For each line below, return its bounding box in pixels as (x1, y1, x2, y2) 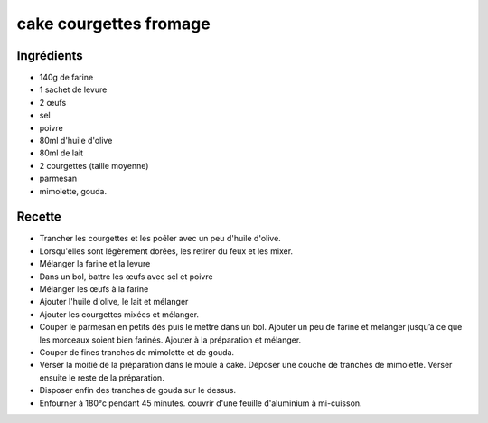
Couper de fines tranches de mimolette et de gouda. (39, 347, 235, 357)
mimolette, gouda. (39, 185, 108, 196)
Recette (16, 209, 62, 225)
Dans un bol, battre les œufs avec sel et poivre (39, 271, 213, 282)
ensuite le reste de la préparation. (39, 371, 164, 383)
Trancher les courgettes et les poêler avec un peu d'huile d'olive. (39, 233, 282, 244)
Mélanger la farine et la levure (39, 258, 151, 269)
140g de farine (39, 72, 94, 83)
